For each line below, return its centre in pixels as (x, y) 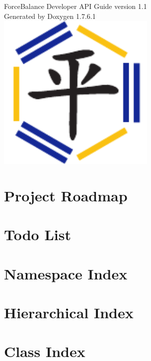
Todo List (38, 234)
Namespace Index (66, 273)
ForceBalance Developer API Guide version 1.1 (75, 6)
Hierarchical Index (69, 313)
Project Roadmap (66, 195)
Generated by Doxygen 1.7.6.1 (50, 16)
